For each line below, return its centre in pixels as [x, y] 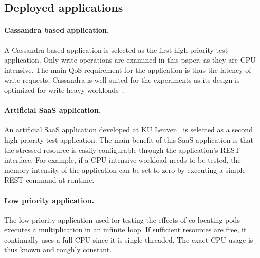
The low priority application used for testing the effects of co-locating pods [122, 219]
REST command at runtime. [49, 180]
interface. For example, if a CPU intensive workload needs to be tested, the [123, 160]
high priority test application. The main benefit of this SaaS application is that [129, 139]
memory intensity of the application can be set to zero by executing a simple [125, 170]
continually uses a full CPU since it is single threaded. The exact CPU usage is [129, 239]
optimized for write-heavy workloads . [64, 90]
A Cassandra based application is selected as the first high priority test [116, 49]
